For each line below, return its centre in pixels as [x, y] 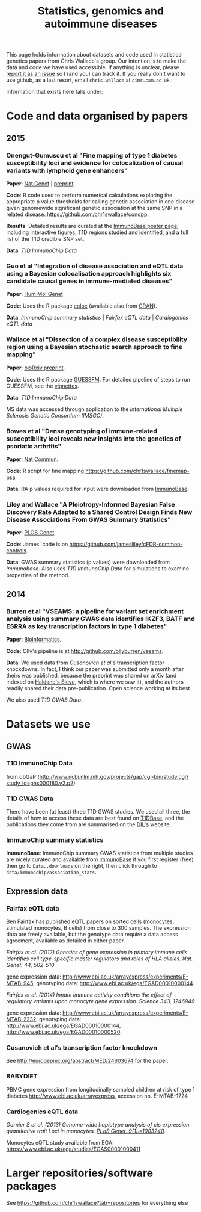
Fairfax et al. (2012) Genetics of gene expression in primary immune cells [97, 953]
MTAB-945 [20, 983]
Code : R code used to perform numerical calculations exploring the [89, 195]
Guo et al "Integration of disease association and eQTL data [95, 266]
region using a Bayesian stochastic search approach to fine [94, 347]
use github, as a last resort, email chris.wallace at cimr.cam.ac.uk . [89, 80]
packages [31, 1186]
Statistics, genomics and [101, 11]
